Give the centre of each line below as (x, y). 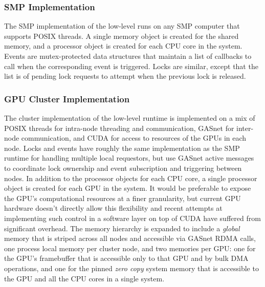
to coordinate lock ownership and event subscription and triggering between (123, 168)
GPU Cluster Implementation (67, 98)
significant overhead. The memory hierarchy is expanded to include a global (122, 228)
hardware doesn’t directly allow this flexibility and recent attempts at (113, 208)
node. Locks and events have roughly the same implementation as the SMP (122, 148)
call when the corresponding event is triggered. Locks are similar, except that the (131, 66)
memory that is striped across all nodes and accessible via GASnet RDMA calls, (130, 238)
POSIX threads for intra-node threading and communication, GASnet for (119, 128)
